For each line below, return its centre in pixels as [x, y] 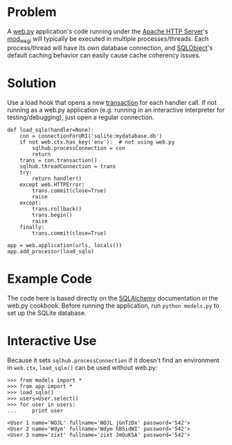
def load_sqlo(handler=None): [51, 130]
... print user [35, 410]
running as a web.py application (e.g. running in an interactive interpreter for [116, 110]
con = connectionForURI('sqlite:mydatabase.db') [91, 136]
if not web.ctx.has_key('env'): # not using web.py [97, 142]
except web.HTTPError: [52, 185]
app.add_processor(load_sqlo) [51, 251]
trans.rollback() [57, 209]
